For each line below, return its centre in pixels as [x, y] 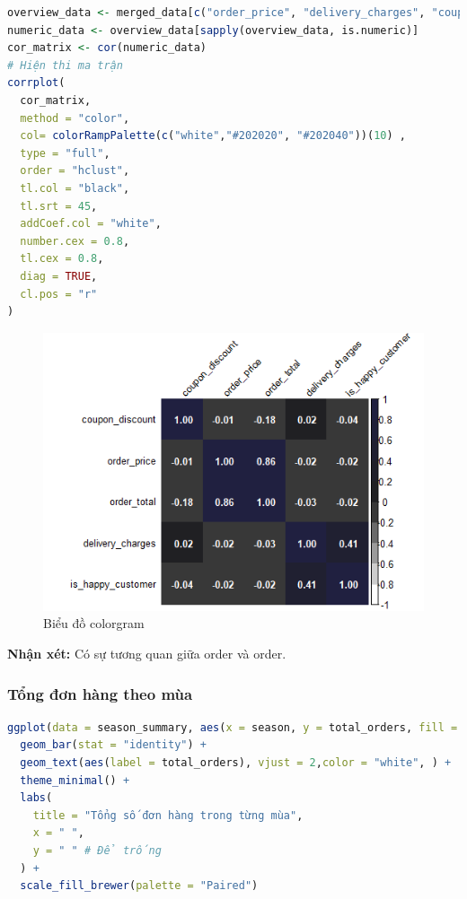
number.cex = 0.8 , [75, 241]
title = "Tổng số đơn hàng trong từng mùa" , [168, 815]
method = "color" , [75, 118]
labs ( [36, 798]
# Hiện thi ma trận [65, 65]
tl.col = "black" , [75, 188]
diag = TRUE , [59, 276]
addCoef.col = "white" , [91, 224]
